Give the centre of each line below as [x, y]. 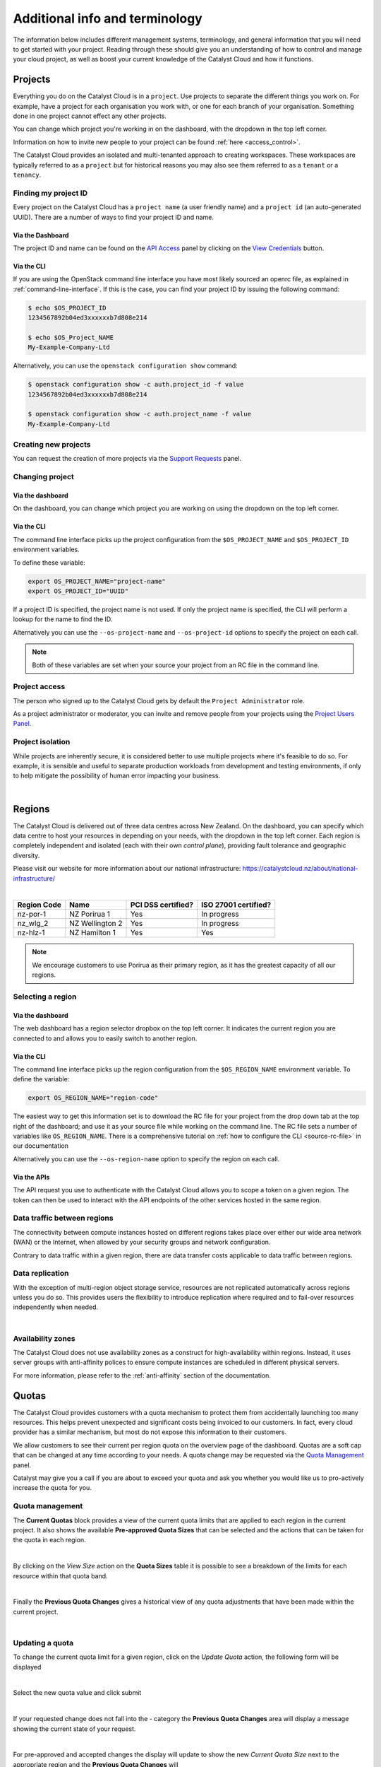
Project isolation [42, 742]
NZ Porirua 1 [90, 914]
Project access [39, 687]
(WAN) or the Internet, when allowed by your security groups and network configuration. [142, 1242]
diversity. [26, 855]
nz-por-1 [32, 914]
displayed [27, 1667]
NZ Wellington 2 [96, 924]
